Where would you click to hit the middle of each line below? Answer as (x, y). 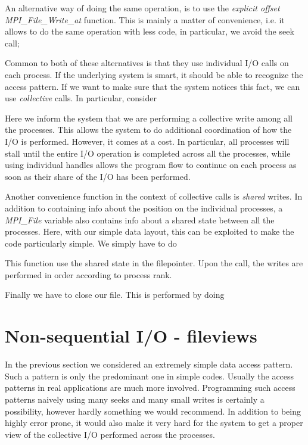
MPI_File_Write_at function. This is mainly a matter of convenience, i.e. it (145, 19)
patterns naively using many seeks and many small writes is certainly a (135, 399)
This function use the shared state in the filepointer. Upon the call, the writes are (154, 263)
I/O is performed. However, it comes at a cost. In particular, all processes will (147, 141)
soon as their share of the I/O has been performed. (98, 176)
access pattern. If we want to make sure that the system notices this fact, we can (153, 86)
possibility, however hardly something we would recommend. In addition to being (153, 411)
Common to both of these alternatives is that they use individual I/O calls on (147, 63)
